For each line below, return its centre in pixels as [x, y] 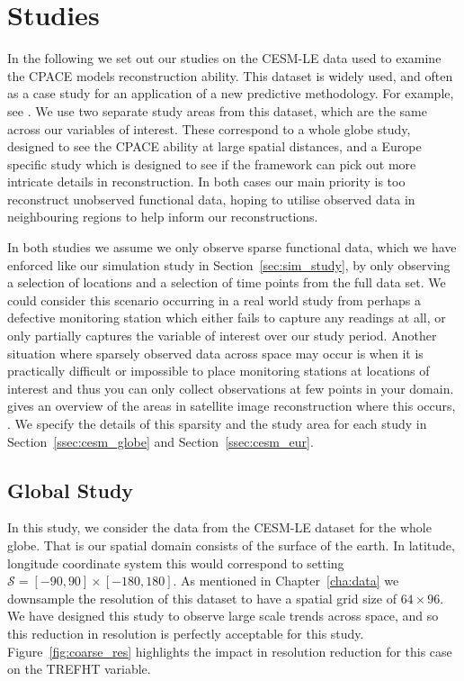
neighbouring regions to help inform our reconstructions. [163, 217]
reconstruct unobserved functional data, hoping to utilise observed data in [211, 199]
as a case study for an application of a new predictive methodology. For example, [231, 93]
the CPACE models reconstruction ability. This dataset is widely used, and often [230, 75]
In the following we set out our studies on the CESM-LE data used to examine [224, 58]
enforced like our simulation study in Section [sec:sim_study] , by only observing [229, 264]
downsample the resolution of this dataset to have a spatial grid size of [202, 598]
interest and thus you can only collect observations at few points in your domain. [231, 388]
